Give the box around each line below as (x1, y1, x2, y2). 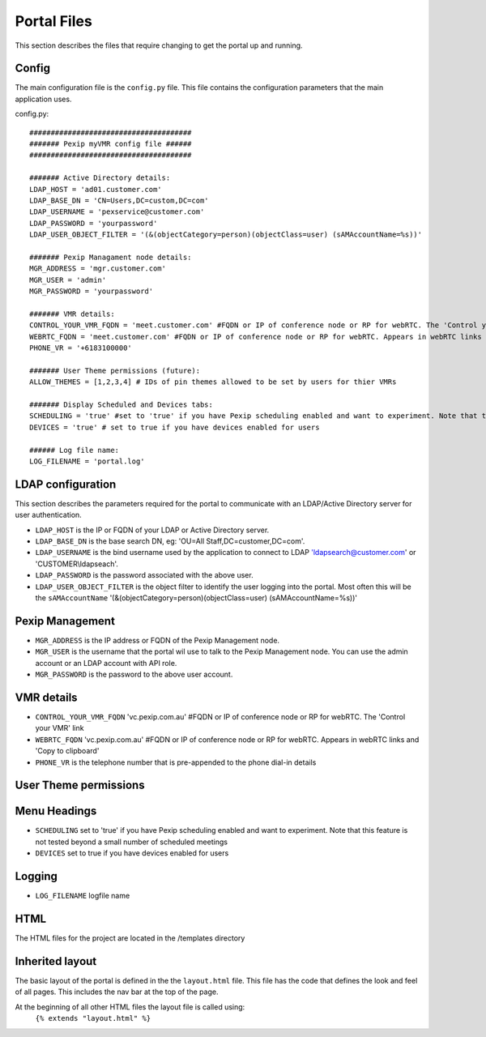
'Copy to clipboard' (35, 746, 100, 756)
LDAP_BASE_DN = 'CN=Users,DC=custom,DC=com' (29, 195, 210, 205)
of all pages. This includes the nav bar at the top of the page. (15, 987, 219, 996)
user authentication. (15, 510, 83, 520)
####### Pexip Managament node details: (29, 252, 192, 262)
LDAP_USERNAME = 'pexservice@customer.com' (29, 207, 205, 216)
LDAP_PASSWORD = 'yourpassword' (29, 219, 158, 228)
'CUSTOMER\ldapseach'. (35, 559, 119, 569)
